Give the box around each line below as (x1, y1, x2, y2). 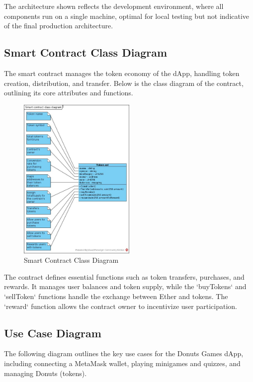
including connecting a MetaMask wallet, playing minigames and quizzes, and (4, 358, 241, 368)
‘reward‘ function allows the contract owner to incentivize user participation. (4, 301, 238, 311)
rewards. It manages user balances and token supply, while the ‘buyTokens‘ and (4, 281, 247, 292)
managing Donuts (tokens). (4, 368, 87, 378)
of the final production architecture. (4, 20, 113, 31)
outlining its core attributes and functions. (4, 87, 133, 98)
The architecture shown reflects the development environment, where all (4, 1, 224, 11)
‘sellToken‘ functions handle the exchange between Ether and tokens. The (4, 291, 228, 301)
